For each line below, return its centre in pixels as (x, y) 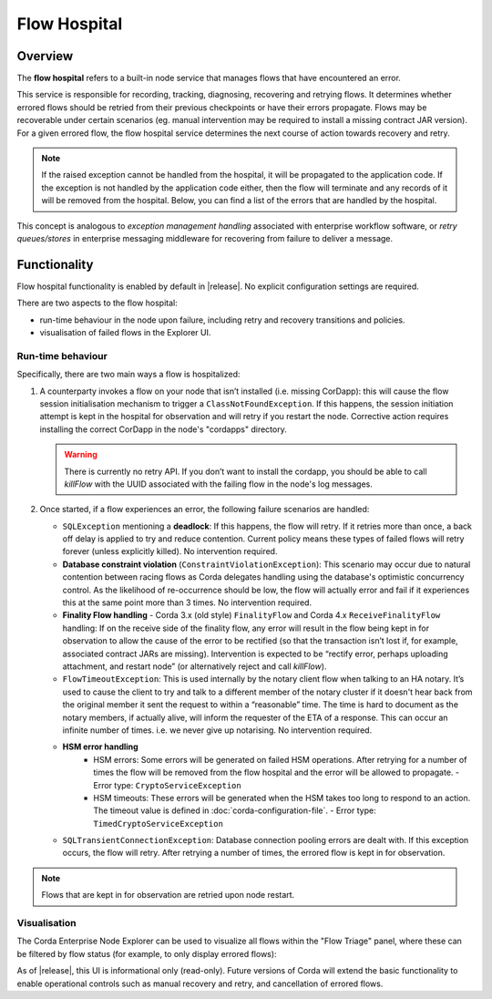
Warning (81, 455)
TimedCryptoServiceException (158, 824)
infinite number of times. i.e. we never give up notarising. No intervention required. (217, 730)
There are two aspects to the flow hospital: (97, 303)
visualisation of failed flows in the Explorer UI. (125, 333)
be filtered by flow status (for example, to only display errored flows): (147, 953)
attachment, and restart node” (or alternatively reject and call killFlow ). (195, 666)
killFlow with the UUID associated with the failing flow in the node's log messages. (219, 484)
